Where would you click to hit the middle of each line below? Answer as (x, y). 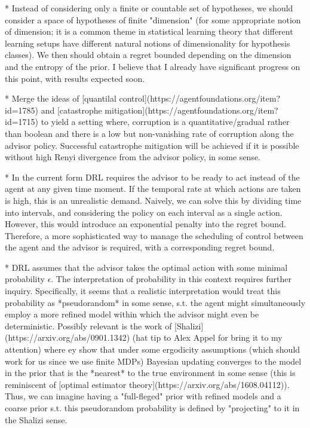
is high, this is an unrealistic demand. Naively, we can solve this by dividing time (153, 200)
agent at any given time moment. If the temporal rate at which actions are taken (153, 189)
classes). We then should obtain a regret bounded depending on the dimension (148, 55)
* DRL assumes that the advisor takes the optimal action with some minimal (146, 267)
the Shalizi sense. (36, 419)
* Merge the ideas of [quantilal (61, 98)
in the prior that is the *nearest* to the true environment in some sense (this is (150, 373)
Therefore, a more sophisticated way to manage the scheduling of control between (154, 235)
